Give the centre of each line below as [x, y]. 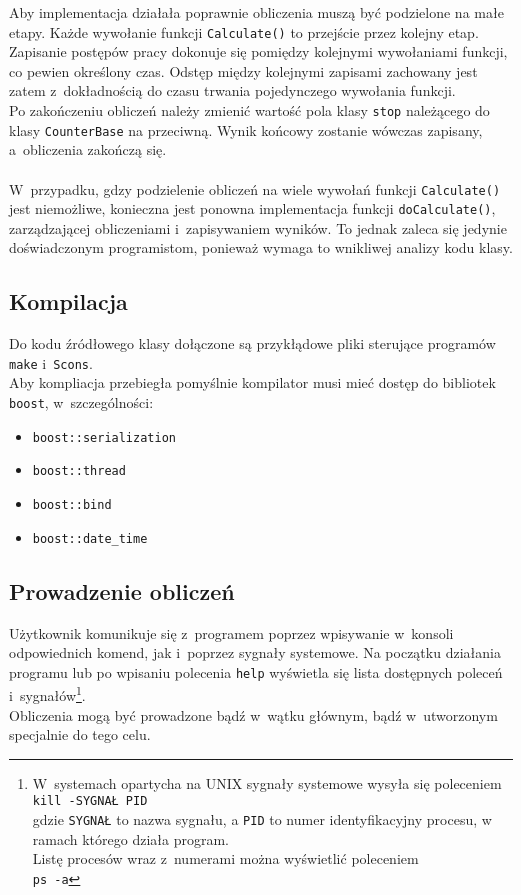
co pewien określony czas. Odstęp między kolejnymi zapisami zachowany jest [243, 70]
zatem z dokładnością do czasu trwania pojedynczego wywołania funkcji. [232, 90]
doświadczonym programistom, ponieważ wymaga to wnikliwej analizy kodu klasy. [261, 247]
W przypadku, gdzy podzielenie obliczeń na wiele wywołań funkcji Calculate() [255, 188]
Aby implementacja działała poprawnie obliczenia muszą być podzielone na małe [256, 12]
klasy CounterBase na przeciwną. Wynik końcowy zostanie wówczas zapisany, [246, 129]
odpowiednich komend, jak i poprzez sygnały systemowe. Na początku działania [255, 652]
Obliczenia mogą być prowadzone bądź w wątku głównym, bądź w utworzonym [253, 714]
